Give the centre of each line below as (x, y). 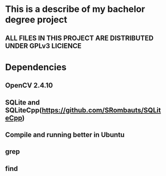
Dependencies (36, 67)
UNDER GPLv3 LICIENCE (43, 46)
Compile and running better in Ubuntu (65, 134)
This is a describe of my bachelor (75, 9)
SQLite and (23, 102)
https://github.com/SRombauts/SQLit (101, 110)
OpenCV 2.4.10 (29, 86)
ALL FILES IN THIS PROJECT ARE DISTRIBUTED (80, 38)
